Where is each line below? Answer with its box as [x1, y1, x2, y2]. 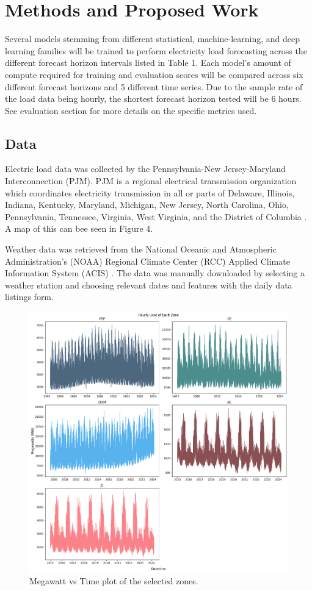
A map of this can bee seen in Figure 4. [5, 222, 153, 235]
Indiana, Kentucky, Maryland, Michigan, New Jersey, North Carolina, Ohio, [5, 198, 289, 211]
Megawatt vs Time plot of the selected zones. [29, 575, 198, 587]
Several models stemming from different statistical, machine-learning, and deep [5, 32, 300, 45]
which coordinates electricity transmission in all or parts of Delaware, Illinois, [5, 186, 295, 199]
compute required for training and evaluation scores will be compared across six [5, 68, 303, 81]
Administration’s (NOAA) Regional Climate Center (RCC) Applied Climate [5, 254, 290, 267]
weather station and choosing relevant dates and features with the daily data [5, 278, 292, 291]
